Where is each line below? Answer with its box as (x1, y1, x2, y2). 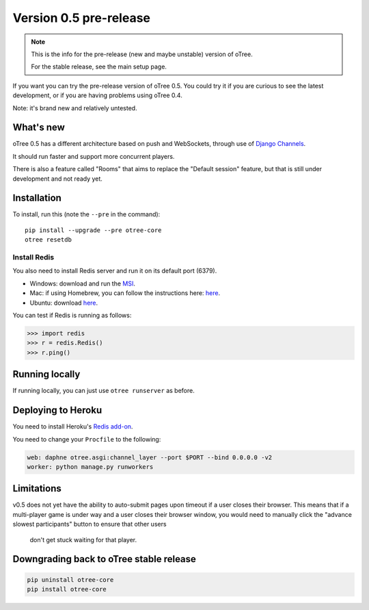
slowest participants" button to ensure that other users (12, 520, 167, 529)
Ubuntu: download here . (29, 298, 98, 307)
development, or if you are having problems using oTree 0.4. (12, 91, 182, 99)
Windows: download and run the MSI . (29, 279, 136, 288)
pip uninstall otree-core (27, 576, 114, 583)
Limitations (12, 483, 61, 494)
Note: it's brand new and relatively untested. (12, 103, 137, 112)
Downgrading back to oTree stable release (12, 553, 196, 565)
